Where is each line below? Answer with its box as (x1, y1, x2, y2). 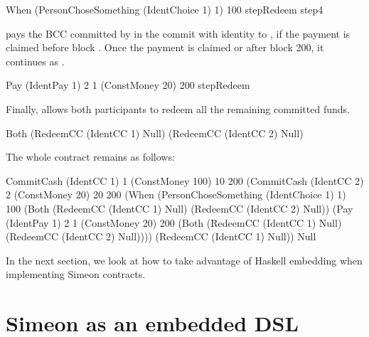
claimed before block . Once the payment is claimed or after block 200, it (6, 40, 324, 55)
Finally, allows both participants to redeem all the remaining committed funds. (6, 101, 350, 116)
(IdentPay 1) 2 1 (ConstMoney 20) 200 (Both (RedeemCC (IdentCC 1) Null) (6, 215, 342, 230)
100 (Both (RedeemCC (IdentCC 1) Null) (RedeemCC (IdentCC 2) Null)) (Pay (6, 200, 353, 215)
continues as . (6, 53, 65, 68)
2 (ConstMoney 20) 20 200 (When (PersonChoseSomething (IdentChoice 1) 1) (6, 187, 346, 202)
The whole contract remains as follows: (6, 149, 175, 164)
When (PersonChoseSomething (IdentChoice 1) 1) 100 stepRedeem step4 (6, 2, 323, 16)
